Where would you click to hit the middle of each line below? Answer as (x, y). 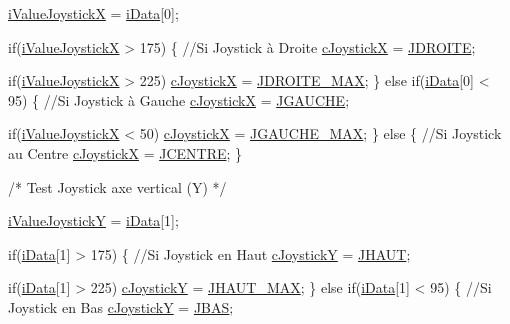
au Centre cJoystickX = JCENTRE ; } (125, 152)
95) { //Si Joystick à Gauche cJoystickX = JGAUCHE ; (179, 99)
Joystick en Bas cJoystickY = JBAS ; (121, 306)
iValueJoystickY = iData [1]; (93, 220)
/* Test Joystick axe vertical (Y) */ (117, 186)
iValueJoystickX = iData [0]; (93, 13)
